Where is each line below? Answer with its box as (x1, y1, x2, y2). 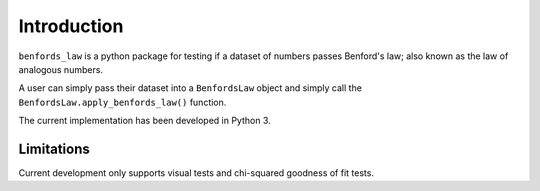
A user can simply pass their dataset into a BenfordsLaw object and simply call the (18, 82, 362, 94)
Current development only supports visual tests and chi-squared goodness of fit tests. (18, 167, 375, 179)
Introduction (18, 15, 124, 37)
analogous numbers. (18, 63, 104, 75)
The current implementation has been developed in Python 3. (18, 115, 271, 127)
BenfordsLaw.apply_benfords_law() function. (18, 96, 227, 108)
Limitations (18, 140, 90, 157)
